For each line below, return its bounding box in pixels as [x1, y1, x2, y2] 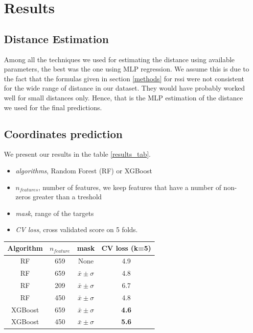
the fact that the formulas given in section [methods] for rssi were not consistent [4, 73, 245, 83]
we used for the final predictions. [4, 102, 102, 112]
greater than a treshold [32, 191, 102, 202]
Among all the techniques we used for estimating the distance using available [4, 54, 235, 64]
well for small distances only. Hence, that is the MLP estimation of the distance [4, 92, 243, 102]
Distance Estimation [4, 31, 109, 46]
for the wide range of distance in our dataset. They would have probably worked [4, 83, 245, 93]
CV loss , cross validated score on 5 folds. [15, 224, 138, 235]
